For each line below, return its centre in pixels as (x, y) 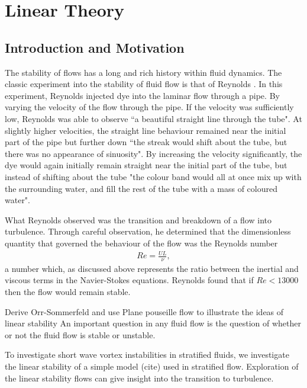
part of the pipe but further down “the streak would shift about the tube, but (146, 142)
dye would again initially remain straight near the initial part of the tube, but (146, 165)
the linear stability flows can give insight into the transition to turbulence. (139, 378)
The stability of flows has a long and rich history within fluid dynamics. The (143, 72)
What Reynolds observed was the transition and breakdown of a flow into (138, 219)
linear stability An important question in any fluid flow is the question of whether (153, 323)
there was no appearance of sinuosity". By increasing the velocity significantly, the (153, 153)
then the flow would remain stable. (68, 292)
